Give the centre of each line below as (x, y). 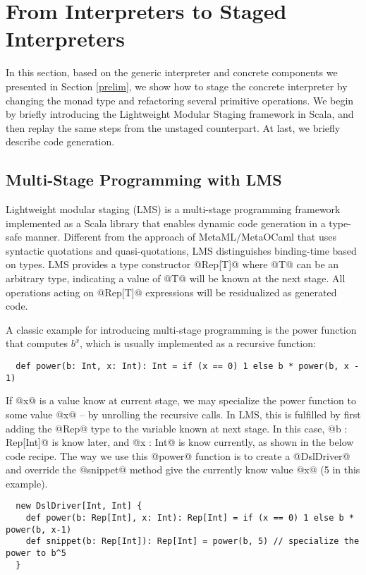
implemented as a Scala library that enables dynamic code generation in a (166, 223)
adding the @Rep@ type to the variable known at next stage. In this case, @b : (177, 428)
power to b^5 (36, 553)
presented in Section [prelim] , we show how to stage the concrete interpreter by (177, 86)
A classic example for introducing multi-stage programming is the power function (181, 329)
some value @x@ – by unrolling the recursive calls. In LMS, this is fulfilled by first (183, 414)
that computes (37, 343)
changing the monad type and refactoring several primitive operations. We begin (180, 100)
